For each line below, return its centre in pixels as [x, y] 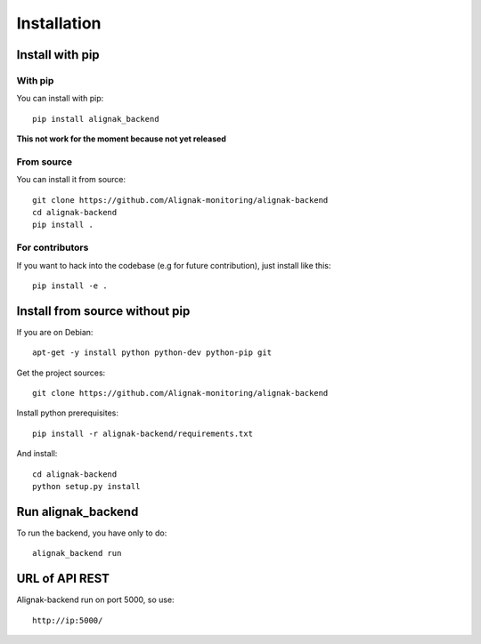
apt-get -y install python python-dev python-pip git [152, 353]
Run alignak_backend [77, 511]
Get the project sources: [61, 373]
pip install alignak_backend [96, 119]
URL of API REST [63, 579]
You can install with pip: [60, 99]
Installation [59, 23]
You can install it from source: [71, 180]
